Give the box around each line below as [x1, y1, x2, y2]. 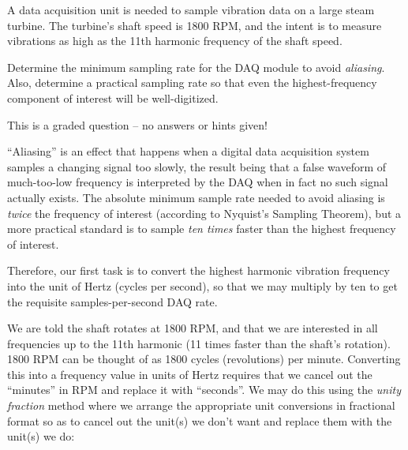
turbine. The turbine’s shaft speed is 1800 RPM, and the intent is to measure [7, 17, 382, 33]
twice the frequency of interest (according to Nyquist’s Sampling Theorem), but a [7, 204, 402, 221]
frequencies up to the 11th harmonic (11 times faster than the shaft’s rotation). [7, 335, 391, 351]
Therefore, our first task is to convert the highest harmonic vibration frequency [7, 262, 390, 279]
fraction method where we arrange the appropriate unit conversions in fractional [7, 397, 395, 414]
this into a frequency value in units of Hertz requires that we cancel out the [7, 366, 372, 382]
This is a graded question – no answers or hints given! [7, 116, 268, 133]
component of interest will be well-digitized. [7, 89, 219, 106]
